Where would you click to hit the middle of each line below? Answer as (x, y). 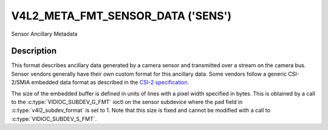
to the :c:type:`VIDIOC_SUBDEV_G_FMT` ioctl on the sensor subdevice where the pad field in (127, 102)
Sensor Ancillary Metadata (44, 34)
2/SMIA (21, 82)
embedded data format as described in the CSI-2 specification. (110, 82)
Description (34, 51)
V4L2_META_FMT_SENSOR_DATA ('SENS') (121, 16)
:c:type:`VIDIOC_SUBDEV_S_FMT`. (54, 119)
